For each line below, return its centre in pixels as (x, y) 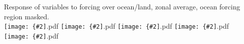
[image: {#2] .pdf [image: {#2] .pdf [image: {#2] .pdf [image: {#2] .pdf (117, 26)
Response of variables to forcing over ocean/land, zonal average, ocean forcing (122, 7)
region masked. (27, 16)
